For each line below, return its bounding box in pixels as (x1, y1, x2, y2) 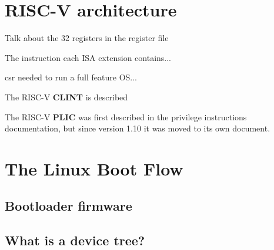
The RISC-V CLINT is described (5, 90, 128, 103)
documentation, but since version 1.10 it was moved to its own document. (5, 122, 270, 134)
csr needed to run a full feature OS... (5, 71, 138, 83)
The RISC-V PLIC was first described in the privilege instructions (5, 110, 247, 123)
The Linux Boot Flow (5, 156, 183, 180)
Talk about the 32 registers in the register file (5, 32, 169, 44)
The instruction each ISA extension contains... (5, 51, 171, 63)
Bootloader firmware (5, 197, 132, 215)
